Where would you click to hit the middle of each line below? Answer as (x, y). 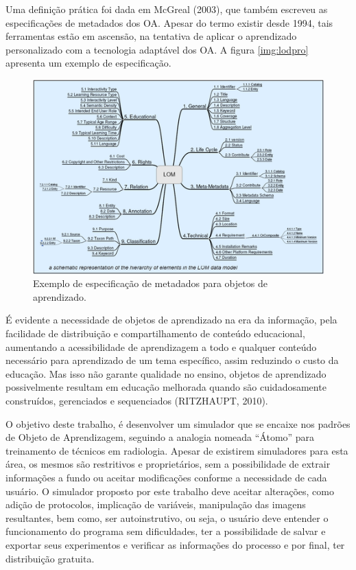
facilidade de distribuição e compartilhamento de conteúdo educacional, (155, 333)
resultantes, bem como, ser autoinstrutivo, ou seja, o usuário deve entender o (167, 517)
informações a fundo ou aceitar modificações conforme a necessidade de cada (166, 477)
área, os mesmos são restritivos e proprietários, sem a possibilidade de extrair (168, 464)
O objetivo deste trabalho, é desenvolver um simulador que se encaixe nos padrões (178, 423)
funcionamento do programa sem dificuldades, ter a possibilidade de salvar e (166, 531)
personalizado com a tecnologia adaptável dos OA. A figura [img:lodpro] (157, 49)
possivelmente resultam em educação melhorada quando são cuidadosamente (166, 387)
